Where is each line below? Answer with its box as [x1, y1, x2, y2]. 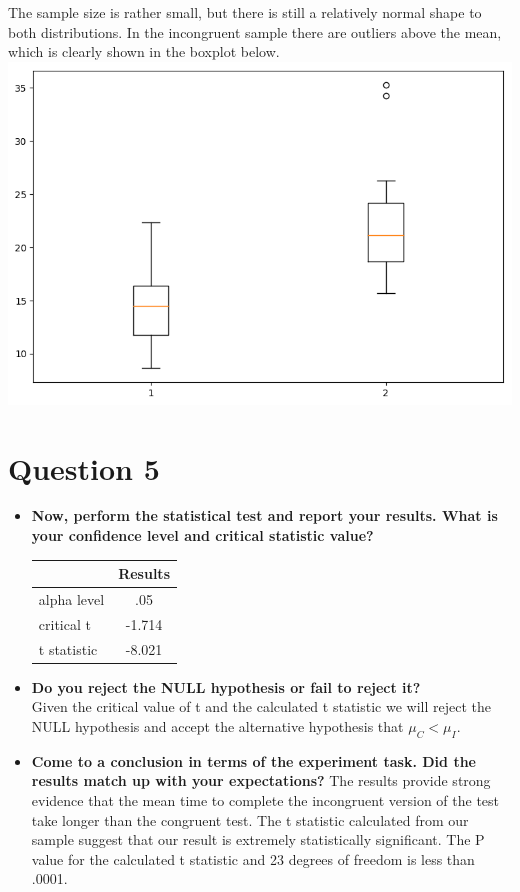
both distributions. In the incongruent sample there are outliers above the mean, [8, 21, 502, 42]
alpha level [38, 588, 105, 609]
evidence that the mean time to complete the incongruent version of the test [31, 789, 500, 810]
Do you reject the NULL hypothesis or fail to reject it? [31, 676, 421, 697]
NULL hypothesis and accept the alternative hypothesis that [31, 715, 404, 736]
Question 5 [8, 447, 160, 488]
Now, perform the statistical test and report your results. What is [31, 505, 498, 526]
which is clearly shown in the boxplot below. [8, 41, 280, 62]
